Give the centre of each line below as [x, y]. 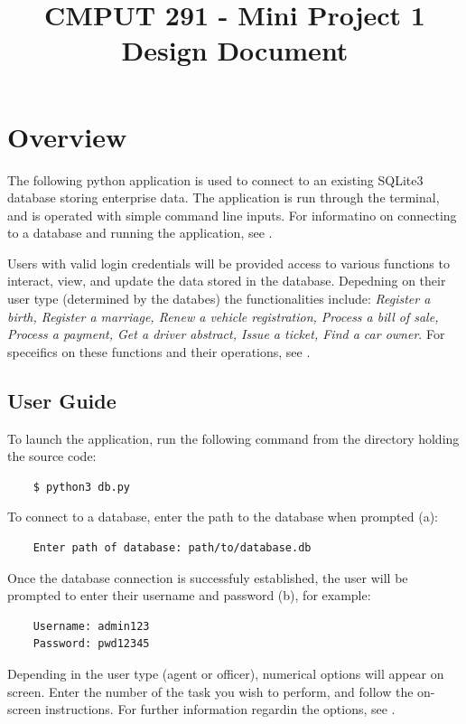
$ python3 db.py [82, 487]
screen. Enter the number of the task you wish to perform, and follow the [210, 691]
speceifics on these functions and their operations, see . [159, 351]
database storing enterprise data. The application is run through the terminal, [224, 197]
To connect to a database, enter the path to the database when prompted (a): [223, 517]
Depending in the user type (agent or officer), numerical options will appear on [226, 673]
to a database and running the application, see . [140, 233]
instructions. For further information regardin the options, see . [220, 709]
